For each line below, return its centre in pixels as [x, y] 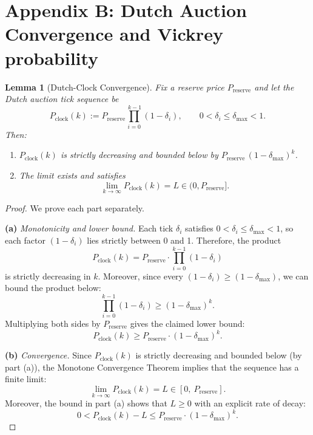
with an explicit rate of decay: [250, 403]
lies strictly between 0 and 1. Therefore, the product [184, 240]
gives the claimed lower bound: [187, 324]
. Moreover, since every [140, 276]
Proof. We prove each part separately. [75, 207]
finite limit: [26, 379]
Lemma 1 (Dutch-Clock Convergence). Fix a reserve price [115, 87]
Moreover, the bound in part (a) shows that [86, 403]
